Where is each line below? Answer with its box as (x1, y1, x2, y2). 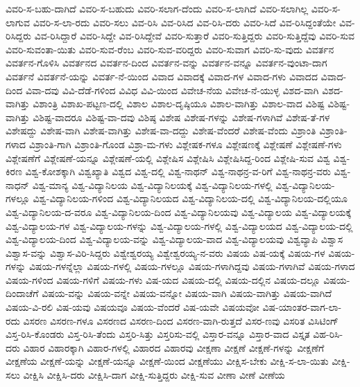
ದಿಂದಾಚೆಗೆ (6, 286, 39, 300)
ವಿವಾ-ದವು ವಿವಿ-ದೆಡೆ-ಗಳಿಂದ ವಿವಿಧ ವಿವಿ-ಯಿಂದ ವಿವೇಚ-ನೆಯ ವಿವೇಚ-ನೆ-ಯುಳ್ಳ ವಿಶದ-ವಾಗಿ (25, 82, 319, 97)
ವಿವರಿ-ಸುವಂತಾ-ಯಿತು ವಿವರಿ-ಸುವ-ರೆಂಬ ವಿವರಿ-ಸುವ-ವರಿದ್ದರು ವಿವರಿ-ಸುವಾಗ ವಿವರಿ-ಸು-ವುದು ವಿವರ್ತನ (6, 42, 334, 56)
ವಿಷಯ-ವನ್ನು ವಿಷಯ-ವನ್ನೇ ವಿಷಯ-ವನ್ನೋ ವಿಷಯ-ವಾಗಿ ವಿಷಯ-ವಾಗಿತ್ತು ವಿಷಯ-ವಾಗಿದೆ (42, 286, 332, 300)
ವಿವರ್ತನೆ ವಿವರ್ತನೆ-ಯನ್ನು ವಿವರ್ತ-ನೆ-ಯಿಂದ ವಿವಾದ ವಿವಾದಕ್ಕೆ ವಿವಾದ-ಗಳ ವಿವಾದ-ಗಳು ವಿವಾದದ (6, 69, 318, 83)
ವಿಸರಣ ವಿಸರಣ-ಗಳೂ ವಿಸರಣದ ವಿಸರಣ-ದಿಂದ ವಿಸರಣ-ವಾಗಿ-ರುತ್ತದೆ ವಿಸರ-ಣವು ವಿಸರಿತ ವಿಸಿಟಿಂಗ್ (23, 313, 338, 327)
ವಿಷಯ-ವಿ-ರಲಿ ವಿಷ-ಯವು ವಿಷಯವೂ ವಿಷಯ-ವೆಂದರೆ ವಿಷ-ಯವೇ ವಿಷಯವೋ (6, 300, 259, 314)
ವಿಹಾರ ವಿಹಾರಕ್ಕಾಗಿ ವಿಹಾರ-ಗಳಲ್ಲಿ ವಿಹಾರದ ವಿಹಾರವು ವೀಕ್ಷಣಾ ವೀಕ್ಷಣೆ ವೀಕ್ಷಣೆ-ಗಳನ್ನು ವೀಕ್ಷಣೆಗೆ (23, 340, 325, 354)
